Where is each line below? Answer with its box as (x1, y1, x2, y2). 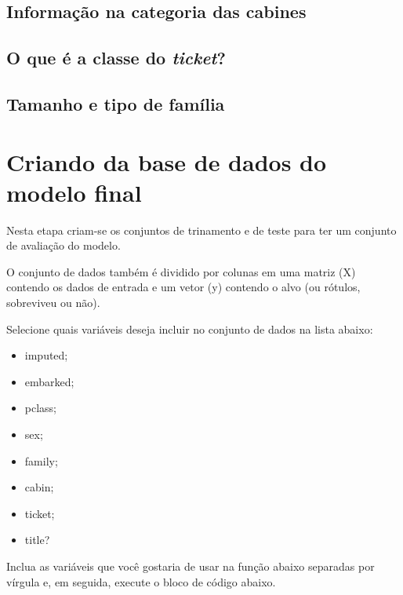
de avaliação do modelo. (6, 237, 121, 254)
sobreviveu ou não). (6, 294, 100, 311)
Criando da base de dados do (6, 145, 327, 177)
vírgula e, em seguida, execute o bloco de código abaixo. (6, 573, 276, 590)
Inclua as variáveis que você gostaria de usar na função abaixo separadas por (6, 557, 375, 574)
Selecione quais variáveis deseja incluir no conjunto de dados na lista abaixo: (6, 320, 373, 337)
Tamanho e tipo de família (6, 91, 225, 115)
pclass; (24, 400, 57, 416)
